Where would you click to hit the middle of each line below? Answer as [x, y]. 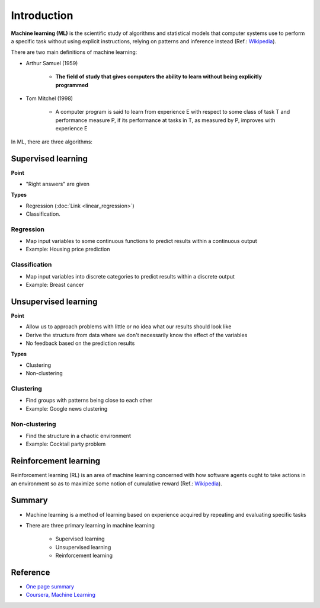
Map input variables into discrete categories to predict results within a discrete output [130, 276]
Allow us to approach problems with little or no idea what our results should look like [129, 327]
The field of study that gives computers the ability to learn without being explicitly [159, 76]
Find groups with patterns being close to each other [89, 401]
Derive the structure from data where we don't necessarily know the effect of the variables [137, 335]
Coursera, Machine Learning [61, 595]
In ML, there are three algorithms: [52, 142]
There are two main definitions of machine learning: [74, 52]
